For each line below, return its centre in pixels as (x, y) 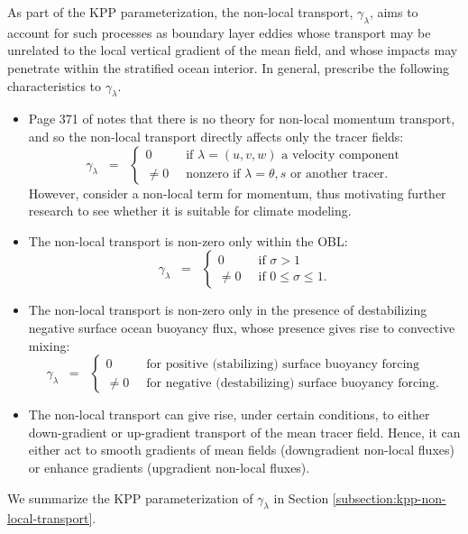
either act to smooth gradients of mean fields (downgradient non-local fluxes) (241, 450)
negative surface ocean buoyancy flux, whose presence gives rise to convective (242, 327)
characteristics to (55, 85)
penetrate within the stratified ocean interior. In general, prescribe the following (229, 67)
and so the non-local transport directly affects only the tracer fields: (216, 136)
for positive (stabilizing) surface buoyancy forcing (283, 364)
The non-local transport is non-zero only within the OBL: (188, 240)
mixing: (49, 345)
